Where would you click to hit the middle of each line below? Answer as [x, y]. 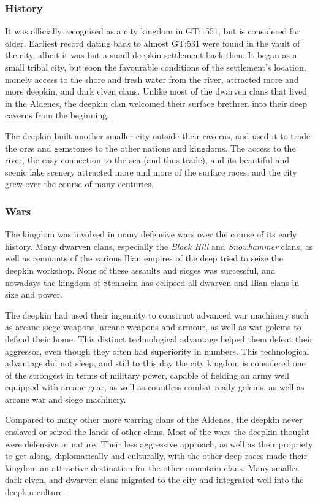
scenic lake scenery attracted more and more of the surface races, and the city [151, 172]
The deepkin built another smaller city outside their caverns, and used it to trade [158, 135]
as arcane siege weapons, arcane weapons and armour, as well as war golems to [153, 327]
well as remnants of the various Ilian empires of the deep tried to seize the [144, 258]
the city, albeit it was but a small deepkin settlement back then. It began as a [151, 55]
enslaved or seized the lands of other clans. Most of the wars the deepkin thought [157, 432]
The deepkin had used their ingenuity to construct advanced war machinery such [157, 315]
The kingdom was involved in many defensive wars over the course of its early [151, 234]
